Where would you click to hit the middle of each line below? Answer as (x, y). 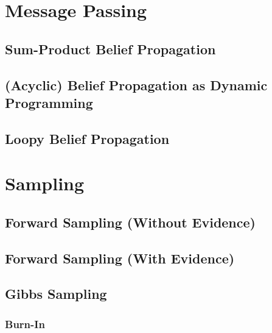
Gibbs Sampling (56, 294)
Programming (49, 102)
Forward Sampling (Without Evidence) (130, 222)
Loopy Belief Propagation (87, 138)
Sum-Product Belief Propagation (110, 48)
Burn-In (25, 324)
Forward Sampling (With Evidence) (120, 258)
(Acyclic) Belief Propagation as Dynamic (136, 84)
